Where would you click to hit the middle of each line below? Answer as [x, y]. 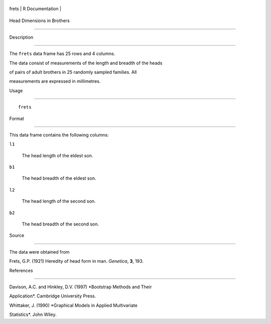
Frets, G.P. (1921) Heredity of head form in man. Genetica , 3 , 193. [77, 261]
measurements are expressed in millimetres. [55, 81]
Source [17, 236]
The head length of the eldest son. [57, 155]
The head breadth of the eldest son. [59, 178]
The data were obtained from [39, 252]
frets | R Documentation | [35, 9]
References [21, 270]
